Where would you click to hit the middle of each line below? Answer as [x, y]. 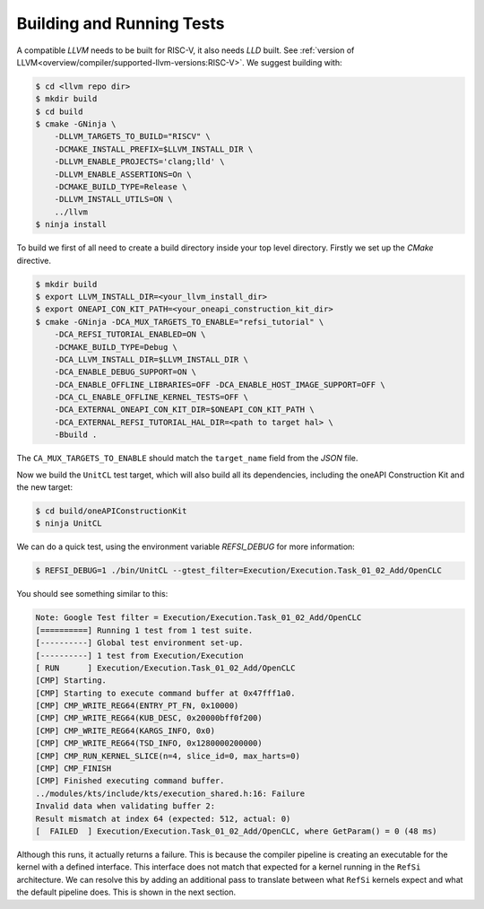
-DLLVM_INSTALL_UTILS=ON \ [114, 199]
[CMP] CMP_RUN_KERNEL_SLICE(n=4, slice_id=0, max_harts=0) [168, 756]
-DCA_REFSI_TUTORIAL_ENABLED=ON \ [130, 335]
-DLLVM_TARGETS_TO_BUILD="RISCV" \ [132, 136]
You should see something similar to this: [92, 594]
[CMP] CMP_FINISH [73, 769]
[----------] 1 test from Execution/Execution [139, 656]
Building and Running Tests [121, 23]
